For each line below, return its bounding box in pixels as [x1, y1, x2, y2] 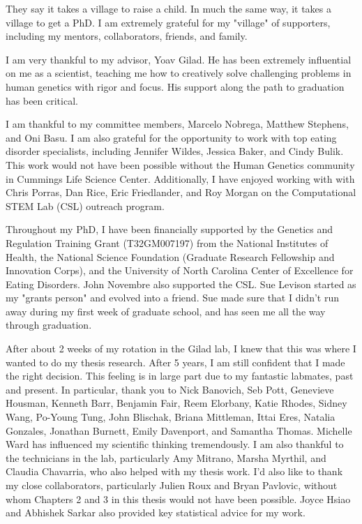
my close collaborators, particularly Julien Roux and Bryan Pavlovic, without [6, 478, 338, 492]
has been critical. [6, 93, 78, 107]
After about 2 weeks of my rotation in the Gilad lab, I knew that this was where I [6, 341, 356, 356]
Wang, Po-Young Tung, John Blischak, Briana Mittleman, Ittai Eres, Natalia [6, 410, 335, 424]
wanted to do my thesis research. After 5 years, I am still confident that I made [6, 354, 345, 369]
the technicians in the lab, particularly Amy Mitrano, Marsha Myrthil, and [6, 450, 326, 465]
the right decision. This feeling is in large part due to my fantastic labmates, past [6, 368, 354, 383]
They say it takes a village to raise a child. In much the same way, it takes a [6, 1, 331, 15]
